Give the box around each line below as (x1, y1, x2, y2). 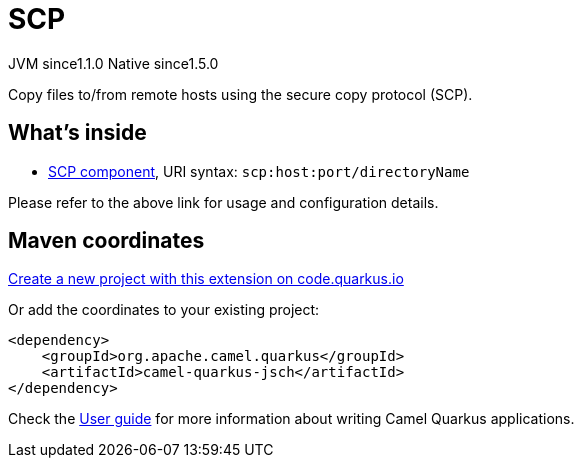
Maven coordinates (8, 228, 205, 254)
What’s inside (8, 120, 147, 146)
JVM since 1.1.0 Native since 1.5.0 (8, 54, 219, 72)
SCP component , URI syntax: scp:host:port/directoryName (48, 162, 470, 180)
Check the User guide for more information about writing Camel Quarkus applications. (8, 410, 575, 428)
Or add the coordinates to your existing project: (8, 301, 320, 319)
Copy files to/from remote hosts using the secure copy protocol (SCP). (8, 85, 473, 103)
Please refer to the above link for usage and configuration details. (8, 193, 439, 211)
